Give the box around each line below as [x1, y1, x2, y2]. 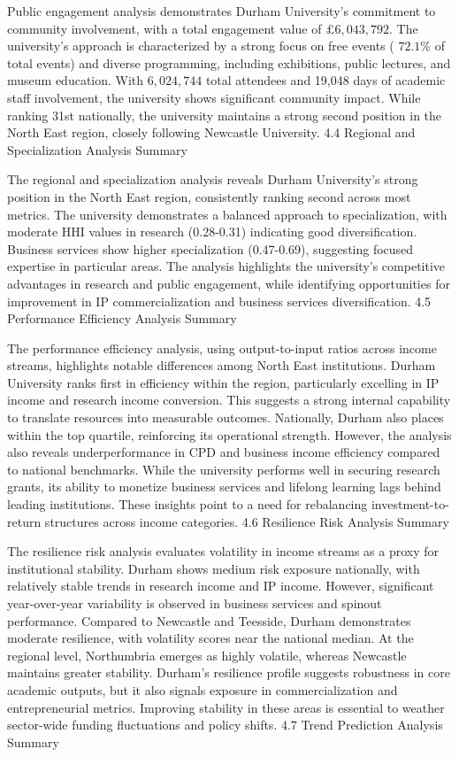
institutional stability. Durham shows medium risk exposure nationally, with [7, 559, 420, 577]
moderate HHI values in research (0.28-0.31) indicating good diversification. [7, 222, 417, 241]
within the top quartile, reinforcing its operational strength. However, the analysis [7, 425, 452, 444]
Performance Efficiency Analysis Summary [7, 309, 237, 328]
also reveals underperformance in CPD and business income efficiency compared [7, 443, 440, 461]
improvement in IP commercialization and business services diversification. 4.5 [7, 291, 432, 310]
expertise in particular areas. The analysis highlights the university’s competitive [7, 257, 446, 275]
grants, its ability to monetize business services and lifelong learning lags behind [7, 477, 441, 496]
